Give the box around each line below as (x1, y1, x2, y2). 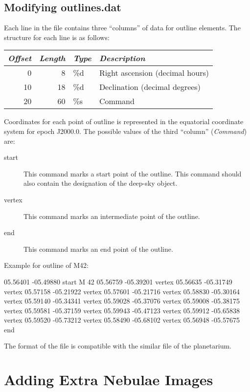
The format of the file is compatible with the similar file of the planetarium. (4, 341, 231, 351)
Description (99, 52, 145, 64)
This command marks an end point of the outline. (23, 243, 173, 254)
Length (39, 52, 66, 64)
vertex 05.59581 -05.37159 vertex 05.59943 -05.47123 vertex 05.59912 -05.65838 (4, 305, 240, 315)
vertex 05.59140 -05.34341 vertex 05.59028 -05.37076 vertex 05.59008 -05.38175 (4, 296, 240, 306)
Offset (8, 52, 32, 64)
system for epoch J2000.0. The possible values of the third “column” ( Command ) (4, 126, 247, 136)
